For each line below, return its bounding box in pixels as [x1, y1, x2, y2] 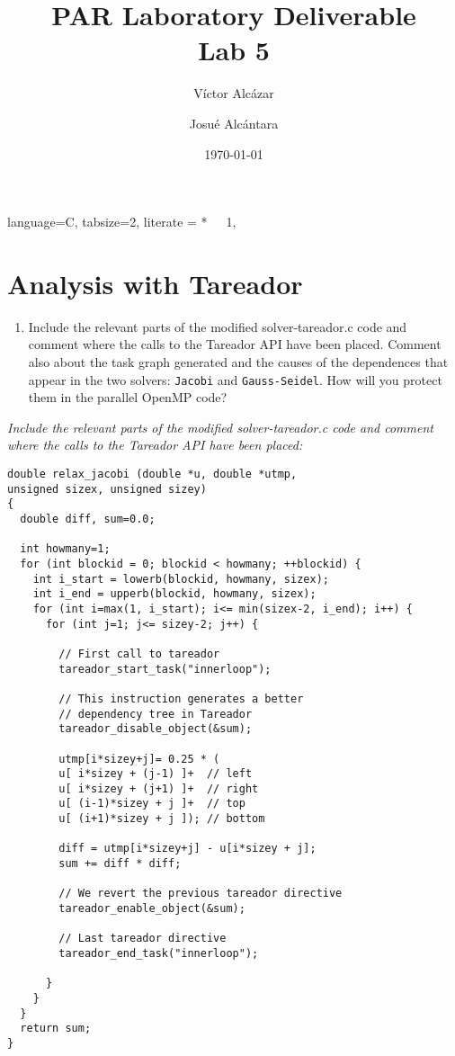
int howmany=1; [20, 542, 111, 556]
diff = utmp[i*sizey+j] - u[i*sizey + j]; [58, 842, 317, 855]
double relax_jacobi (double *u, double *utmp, [7, 468, 298, 481]
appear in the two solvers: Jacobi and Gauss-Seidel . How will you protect [28, 370, 442, 389]
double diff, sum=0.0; [20, 513, 156, 525]
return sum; [20, 1022, 92, 1035]
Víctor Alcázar [193, 84, 274, 103]
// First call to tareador [58, 647, 220, 660]
